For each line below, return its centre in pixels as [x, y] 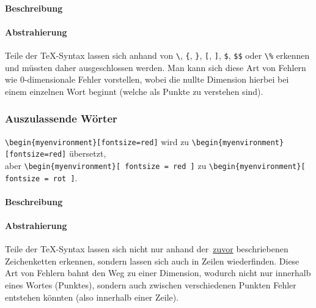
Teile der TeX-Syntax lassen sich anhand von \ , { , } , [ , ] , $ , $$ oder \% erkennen [157, 55]
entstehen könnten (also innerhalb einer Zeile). [92, 297]
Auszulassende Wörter [61, 118]
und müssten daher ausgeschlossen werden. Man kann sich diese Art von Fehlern [156, 67]
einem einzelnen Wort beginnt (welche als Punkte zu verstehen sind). [134, 91]
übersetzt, [87, 153]
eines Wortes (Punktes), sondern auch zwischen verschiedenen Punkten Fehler [151, 285]
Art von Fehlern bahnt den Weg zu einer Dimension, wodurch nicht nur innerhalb [158, 273]
